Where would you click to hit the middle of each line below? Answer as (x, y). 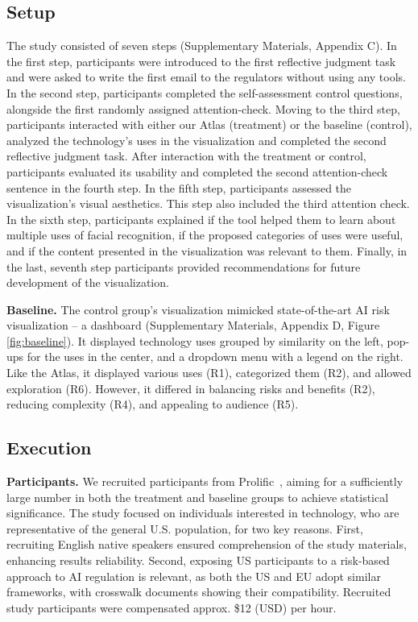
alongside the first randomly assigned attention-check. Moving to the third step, (203, 108)
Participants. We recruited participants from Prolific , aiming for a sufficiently (205, 481)
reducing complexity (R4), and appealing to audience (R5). (153, 404)
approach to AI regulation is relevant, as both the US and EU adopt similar (194, 576)
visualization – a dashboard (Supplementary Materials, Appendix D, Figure (193, 325)
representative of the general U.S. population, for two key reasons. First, (185, 528)
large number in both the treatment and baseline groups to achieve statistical (198, 497)
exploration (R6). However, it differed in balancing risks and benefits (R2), (191, 388)
